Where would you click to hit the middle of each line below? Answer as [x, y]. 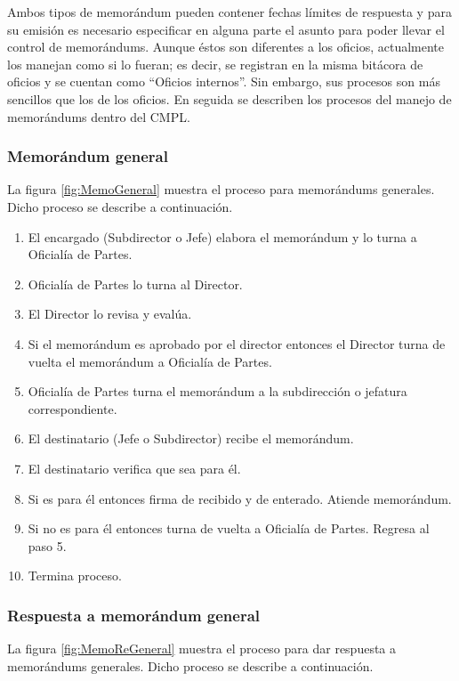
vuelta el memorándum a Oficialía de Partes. [150, 361]
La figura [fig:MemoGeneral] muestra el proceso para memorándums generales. [221, 189]
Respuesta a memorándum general [134, 615]
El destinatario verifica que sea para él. [134, 468]
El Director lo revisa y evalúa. [110, 314]
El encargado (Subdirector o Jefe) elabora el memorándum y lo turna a [222, 236]
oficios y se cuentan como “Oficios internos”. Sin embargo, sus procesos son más [224, 81]
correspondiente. [72, 408]
